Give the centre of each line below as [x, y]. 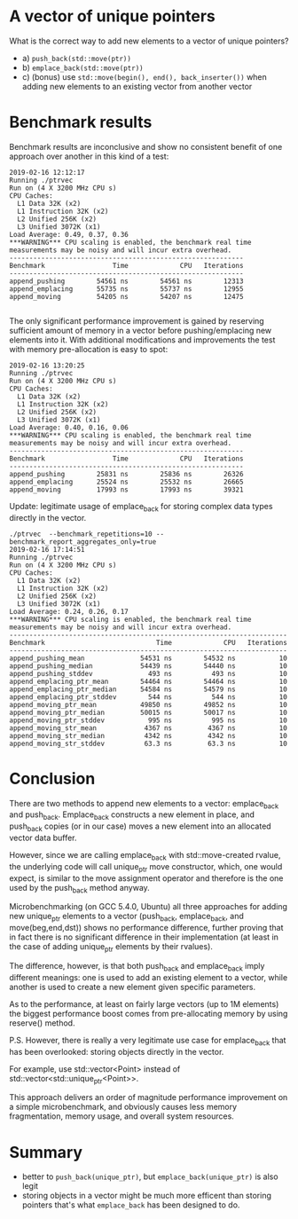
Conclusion [52, 779]
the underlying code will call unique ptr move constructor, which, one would [146, 867]
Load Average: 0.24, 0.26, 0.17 [69, 611]
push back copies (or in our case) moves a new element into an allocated [141, 827]
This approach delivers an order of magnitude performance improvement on [149, 1097]
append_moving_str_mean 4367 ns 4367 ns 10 [149, 728]
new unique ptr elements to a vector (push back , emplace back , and [126, 917]
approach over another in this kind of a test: [89, 156]
